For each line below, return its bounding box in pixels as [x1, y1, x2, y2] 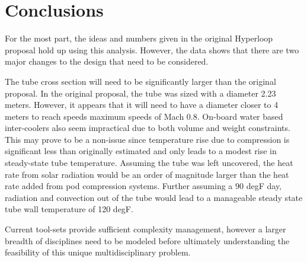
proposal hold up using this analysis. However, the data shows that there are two [5, 43, 299, 56]
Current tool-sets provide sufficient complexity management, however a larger [5, 223, 286, 235]
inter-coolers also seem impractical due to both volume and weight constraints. [5, 122, 290, 134]
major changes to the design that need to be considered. [5, 55, 209, 68]
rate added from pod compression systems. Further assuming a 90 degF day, [5, 180, 282, 192]
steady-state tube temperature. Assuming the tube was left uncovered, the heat [5, 156, 293, 169]
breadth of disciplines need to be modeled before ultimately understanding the [5, 234, 290, 247]
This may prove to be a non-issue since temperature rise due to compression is [5, 133, 290, 145]
